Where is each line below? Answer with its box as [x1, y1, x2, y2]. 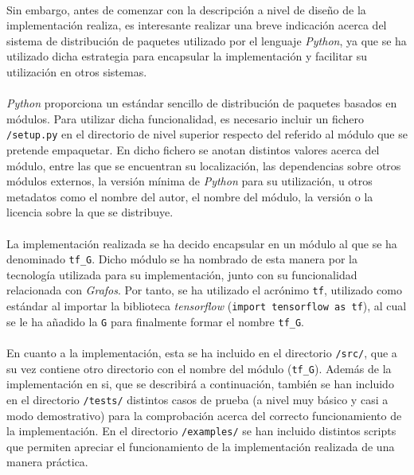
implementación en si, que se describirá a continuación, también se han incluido [6, 376, 394, 392]
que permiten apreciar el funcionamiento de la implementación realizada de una [6, 438, 395, 454]
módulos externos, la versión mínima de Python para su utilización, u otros [6, 173, 373, 189]
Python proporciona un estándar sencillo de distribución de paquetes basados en [6, 95, 397, 111]
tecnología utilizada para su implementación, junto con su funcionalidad [6, 266, 357, 282]
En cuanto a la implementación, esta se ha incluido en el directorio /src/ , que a [6, 344, 397, 360]
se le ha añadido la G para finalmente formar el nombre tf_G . [6, 313, 305, 329]
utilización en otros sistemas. [6, 63, 147, 80]
